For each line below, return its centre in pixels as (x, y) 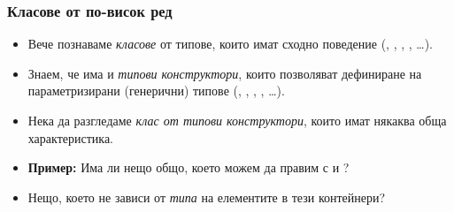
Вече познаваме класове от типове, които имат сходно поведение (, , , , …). (231, 44)
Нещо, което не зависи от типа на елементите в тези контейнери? (207, 197)
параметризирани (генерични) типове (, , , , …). (156, 91)
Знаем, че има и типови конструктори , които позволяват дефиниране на (225, 73)
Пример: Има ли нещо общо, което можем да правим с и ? (189, 167)
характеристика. (71, 137)
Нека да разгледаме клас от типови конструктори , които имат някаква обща (237, 120)
